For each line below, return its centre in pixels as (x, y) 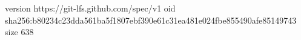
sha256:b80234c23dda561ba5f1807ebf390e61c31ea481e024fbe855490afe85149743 (151, 20)
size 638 (19, 32)
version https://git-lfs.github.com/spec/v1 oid (90, 8)
